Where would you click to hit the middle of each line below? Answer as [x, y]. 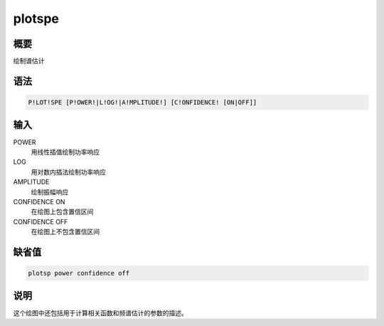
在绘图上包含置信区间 [62, 212]
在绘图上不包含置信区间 [65, 232]
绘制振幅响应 [50, 191]
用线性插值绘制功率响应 [65, 152]
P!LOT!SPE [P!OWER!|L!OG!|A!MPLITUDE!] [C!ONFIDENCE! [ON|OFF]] [143, 102]
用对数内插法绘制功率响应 [68, 172]
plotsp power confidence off [79, 273]
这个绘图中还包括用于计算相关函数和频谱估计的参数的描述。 [100, 312]
